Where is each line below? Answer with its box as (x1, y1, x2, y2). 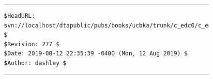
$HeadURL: (4, 13, 35, 19)
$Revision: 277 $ (4, 40, 60, 48)
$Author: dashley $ (4, 59, 66, 66)
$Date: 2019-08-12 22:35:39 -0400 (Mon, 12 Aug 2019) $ (4, 50, 188, 57)
